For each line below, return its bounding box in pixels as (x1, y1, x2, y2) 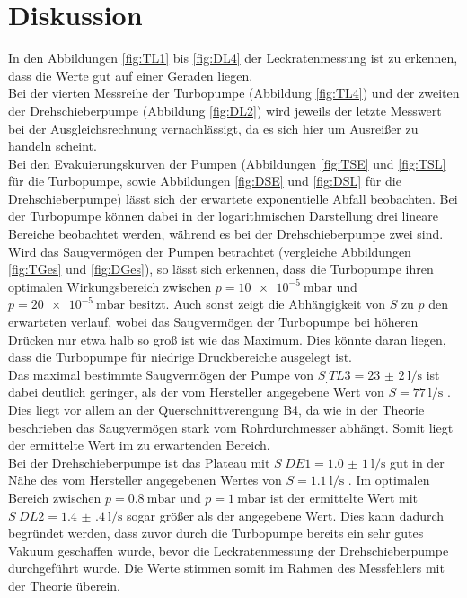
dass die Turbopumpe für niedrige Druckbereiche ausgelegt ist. (8, 347, 352, 366)
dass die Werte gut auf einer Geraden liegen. (8, 66, 253, 84)
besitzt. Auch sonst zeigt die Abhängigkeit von (128, 295, 385, 313)
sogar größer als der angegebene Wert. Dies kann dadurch (127, 506, 445, 524)
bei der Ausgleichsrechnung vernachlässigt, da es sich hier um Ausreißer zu (8, 119, 419, 137)
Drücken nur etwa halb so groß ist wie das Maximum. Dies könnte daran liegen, (8, 330, 446, 348)
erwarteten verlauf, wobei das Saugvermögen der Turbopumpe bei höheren (8, 312, 419, 331)
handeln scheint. (8, 136, 97, 155)
